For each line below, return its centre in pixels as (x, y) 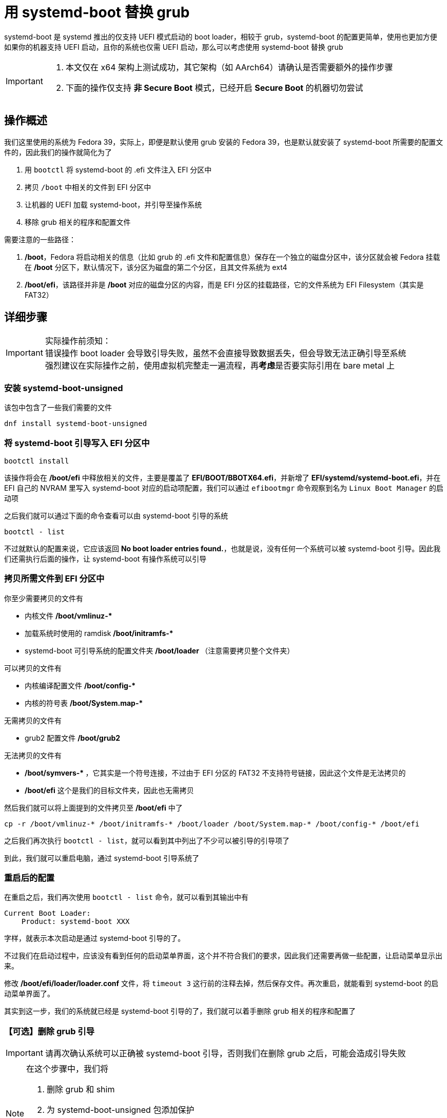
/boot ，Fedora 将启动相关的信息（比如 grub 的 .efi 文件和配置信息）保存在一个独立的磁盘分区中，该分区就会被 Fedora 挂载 (232, 257)
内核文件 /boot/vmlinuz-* (69, 615)
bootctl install (37, 461)
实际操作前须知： (78, 341)
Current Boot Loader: (47, 913)
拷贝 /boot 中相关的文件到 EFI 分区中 (88, 187)
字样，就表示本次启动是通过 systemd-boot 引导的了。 (95, 938)
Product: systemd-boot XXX (75, 922)
